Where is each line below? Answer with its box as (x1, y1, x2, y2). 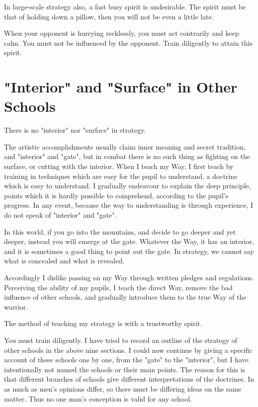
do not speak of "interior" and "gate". (4, 210, 117, 220)
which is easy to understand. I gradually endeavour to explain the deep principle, (4, 180, 251, 191)
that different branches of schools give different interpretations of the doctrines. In (4, 374, 255, 384)
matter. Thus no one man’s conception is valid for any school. (4, 393, 192, 404)
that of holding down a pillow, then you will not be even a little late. (4, 11, 214, 21)
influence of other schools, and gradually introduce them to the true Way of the (4, 292, 247, 302)
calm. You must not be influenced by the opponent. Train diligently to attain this (4, 37, 253, 48)
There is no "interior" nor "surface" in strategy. (4, 125, 146, 135)
